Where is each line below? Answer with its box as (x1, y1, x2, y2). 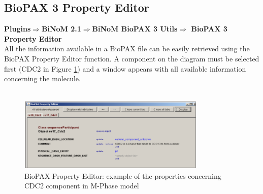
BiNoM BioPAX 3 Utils (92, 23, 178, 34)
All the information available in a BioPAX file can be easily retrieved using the (4, 43, 250, 54)
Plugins (4, 23, 31, 34)
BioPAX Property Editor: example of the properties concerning (24, 170, 221, 181)
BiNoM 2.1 (41, 23, 81, 34)
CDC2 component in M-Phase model (24, 180, 139, 191)
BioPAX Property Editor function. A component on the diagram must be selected (4, 53, 259, 63)
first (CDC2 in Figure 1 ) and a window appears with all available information (4, 63, 246, 74)
